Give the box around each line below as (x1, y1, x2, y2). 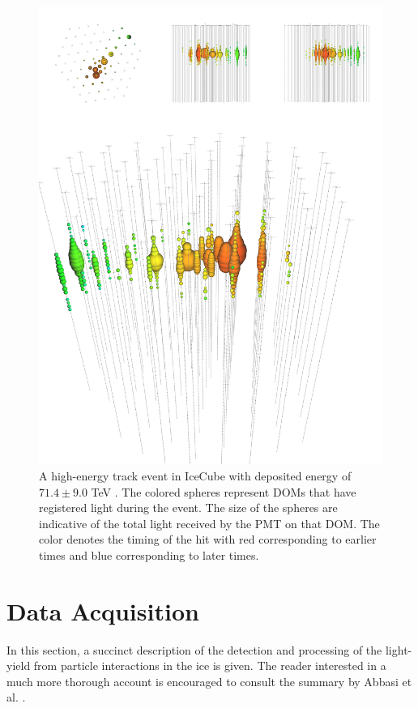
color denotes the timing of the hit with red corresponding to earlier (39, 531, 377, 548)
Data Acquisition (6, 594, 199, 627)
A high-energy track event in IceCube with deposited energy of (39, 467, 352, 484)
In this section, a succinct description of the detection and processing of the (6, 641, 382, 658)
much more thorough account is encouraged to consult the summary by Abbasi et (6, 672, 412, 689)
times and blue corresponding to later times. (39, 546, 259, 563)
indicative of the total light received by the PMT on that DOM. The (39, 514, 380, 531)
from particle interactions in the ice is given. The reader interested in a (33, 657, 386, 674)
